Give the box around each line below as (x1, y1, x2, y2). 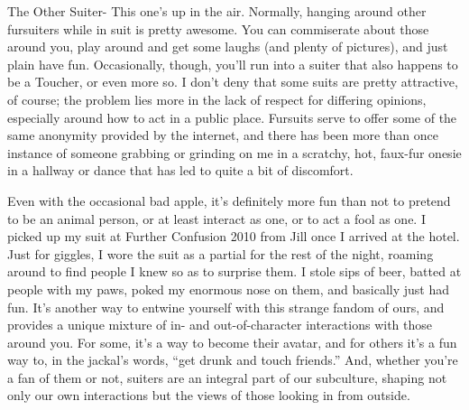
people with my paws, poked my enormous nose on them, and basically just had (7, 279, 450, 298)
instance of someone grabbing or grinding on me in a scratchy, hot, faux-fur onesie (7, 143, 462, 162)
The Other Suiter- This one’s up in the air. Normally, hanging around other (7, 2, 427, 20)
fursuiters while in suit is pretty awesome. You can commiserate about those (7, 19, 429, 38)
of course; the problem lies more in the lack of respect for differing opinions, (7, 89, 427, 108)
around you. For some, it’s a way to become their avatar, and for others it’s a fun (7, 332, 457, 351)
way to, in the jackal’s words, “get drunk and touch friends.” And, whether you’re (7, 350, 458, 369)
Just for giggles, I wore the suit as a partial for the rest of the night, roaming (7, 244, 434, 263)
